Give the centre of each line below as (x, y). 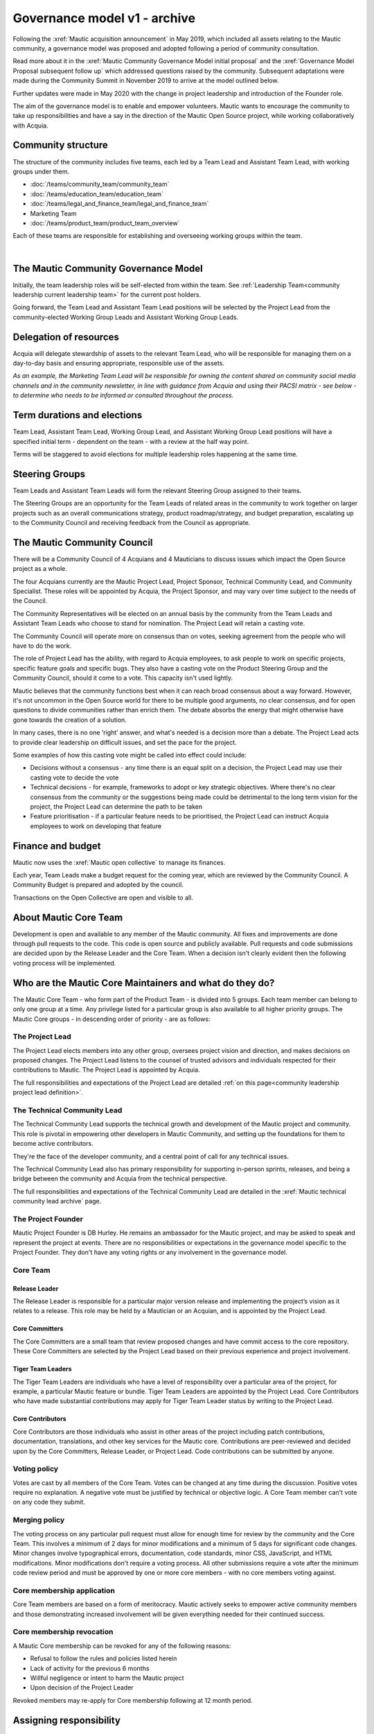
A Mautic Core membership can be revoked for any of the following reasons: (122, 1646)
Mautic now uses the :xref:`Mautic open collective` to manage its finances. (119, 862)
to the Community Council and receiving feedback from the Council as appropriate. (132, 523)
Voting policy (36, 1469)
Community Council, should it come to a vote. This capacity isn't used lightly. (123, 678)
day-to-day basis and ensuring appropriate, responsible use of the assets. (119, 363)
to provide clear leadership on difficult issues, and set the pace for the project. (125, 742)
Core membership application (64, 1590)
